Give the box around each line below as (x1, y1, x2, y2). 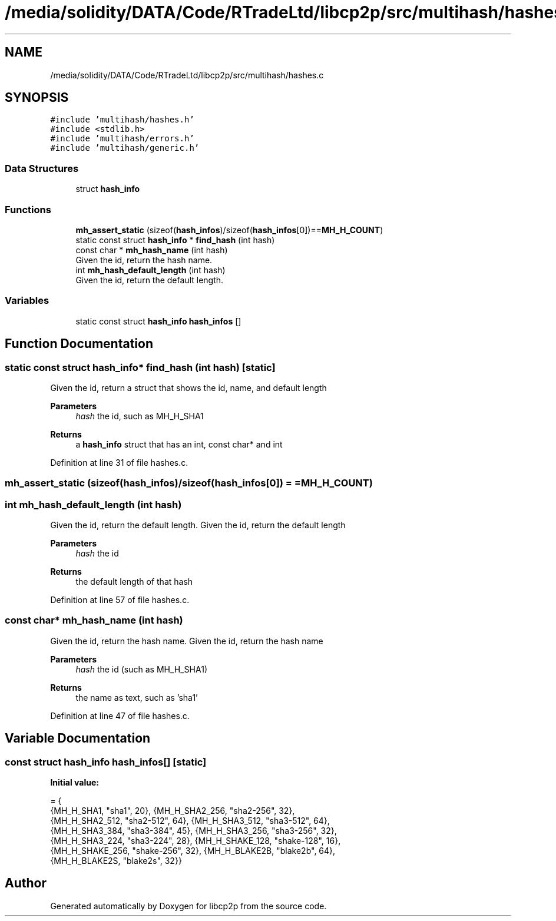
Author (5, 876, 47, 891)
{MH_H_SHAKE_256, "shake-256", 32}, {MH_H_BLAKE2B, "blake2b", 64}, (50, 846, 336, 856)
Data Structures (5, 162, 79, 174)
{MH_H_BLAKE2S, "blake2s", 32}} (50, 856, 182, 866)
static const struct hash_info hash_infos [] (75, 316, 241, 326)
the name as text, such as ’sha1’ (75, 692, 198, 703)
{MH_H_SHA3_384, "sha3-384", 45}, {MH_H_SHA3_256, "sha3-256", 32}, (50, 826, 337, 836)
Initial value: (50, 777, 99, 787)
